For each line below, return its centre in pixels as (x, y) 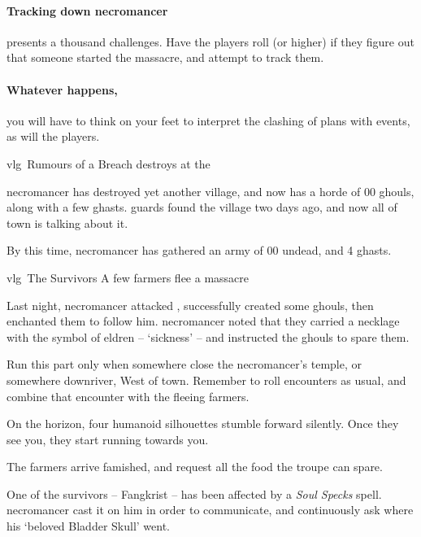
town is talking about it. (67, 223)
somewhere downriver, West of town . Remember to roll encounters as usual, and (206, 380)
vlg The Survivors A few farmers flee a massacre (128, 277)
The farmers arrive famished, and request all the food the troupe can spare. (195, 467)
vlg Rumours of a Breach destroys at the (109, 163)
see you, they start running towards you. (108, 439)
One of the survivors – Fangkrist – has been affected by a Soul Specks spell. (194, 493)
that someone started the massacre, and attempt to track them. (165, 57)
